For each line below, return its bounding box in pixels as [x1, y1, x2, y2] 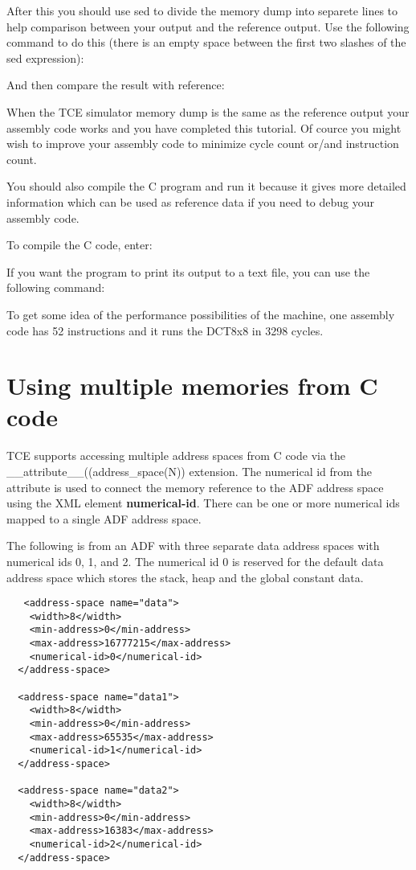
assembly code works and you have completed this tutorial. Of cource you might [6, 119, 402, 136]
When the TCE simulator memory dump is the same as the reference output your [6, 103, 410, 120]
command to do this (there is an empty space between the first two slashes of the [6, 34, 406, 51]
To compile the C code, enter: [6, 236, 153, 253]
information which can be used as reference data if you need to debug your [6, 193, 375, 210]
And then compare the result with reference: [6, 76, 225, 93]
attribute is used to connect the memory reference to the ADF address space [6, 478, 384, 495]
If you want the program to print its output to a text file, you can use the [6, 263, 370, 280]
